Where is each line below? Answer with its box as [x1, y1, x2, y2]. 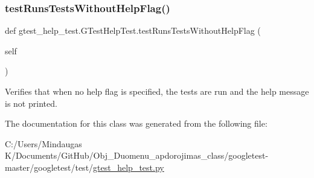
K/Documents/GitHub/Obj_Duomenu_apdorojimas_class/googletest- [5, 149, 269, 162]
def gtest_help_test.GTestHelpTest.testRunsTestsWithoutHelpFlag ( [5, 24, 261, 37]
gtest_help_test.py [93, 161, 164, 173]
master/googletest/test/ [5, 161, 94, 173]
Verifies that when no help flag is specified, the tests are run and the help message [5, 85, 309, 97]
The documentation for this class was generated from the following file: [5, 117, 268, 130]
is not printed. [5, 97, 57, 109]
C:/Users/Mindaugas [5, 137, 82, 150]
